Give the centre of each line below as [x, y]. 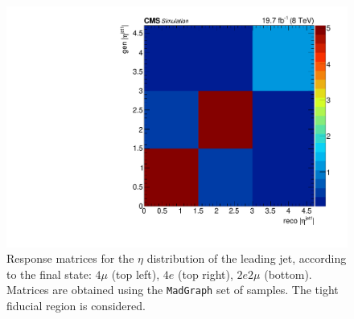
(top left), [136, 274]
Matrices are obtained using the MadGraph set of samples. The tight [173, 290]
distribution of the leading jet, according [247, 258]
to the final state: [49, 274]
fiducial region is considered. [76, 306]
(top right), [206, 274]
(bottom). [288, 274]
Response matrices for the [70, 258]
